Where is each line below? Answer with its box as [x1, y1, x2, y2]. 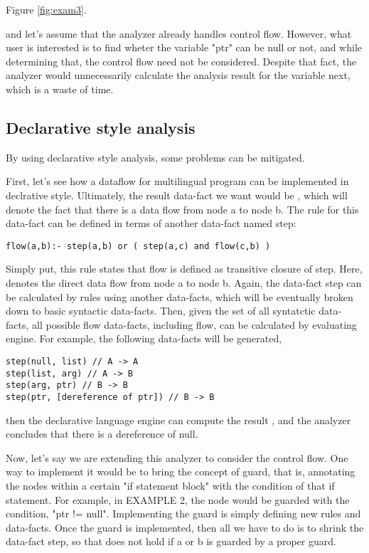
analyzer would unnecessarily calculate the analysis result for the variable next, [6, 68, 351, 83]
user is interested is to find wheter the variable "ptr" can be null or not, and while [6, 40, 363, 55]
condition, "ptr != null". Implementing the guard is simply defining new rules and [6, 506, 361, 521]
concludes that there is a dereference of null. [6, 426, 198, 441]
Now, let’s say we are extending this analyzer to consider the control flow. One [6, 450, 348, 465]
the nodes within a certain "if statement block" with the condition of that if [6, 478, 335, 493]
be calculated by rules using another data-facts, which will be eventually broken [6, 289, 353, 304]
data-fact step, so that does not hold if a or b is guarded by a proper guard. [6, 534, 336, 549]
